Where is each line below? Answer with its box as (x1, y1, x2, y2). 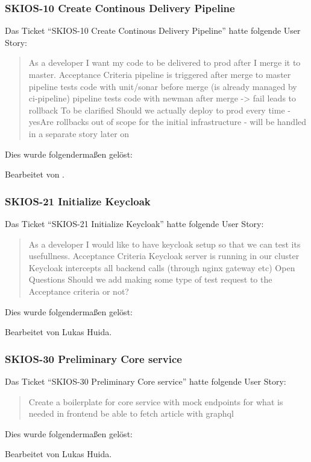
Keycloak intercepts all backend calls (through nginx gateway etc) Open (28, 261, 295, 274)
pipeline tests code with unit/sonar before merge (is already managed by (28, 80, 297, 92)
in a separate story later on (28, 127, 130, 140)
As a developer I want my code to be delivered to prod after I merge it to (28, 56, 301, 69)
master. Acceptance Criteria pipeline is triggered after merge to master (28, 68, 291, 80)
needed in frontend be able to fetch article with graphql (28, 407, 234, 420)
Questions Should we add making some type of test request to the (28, 273, 272, 286)
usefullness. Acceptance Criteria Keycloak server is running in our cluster (28, 249, 300, 262)
